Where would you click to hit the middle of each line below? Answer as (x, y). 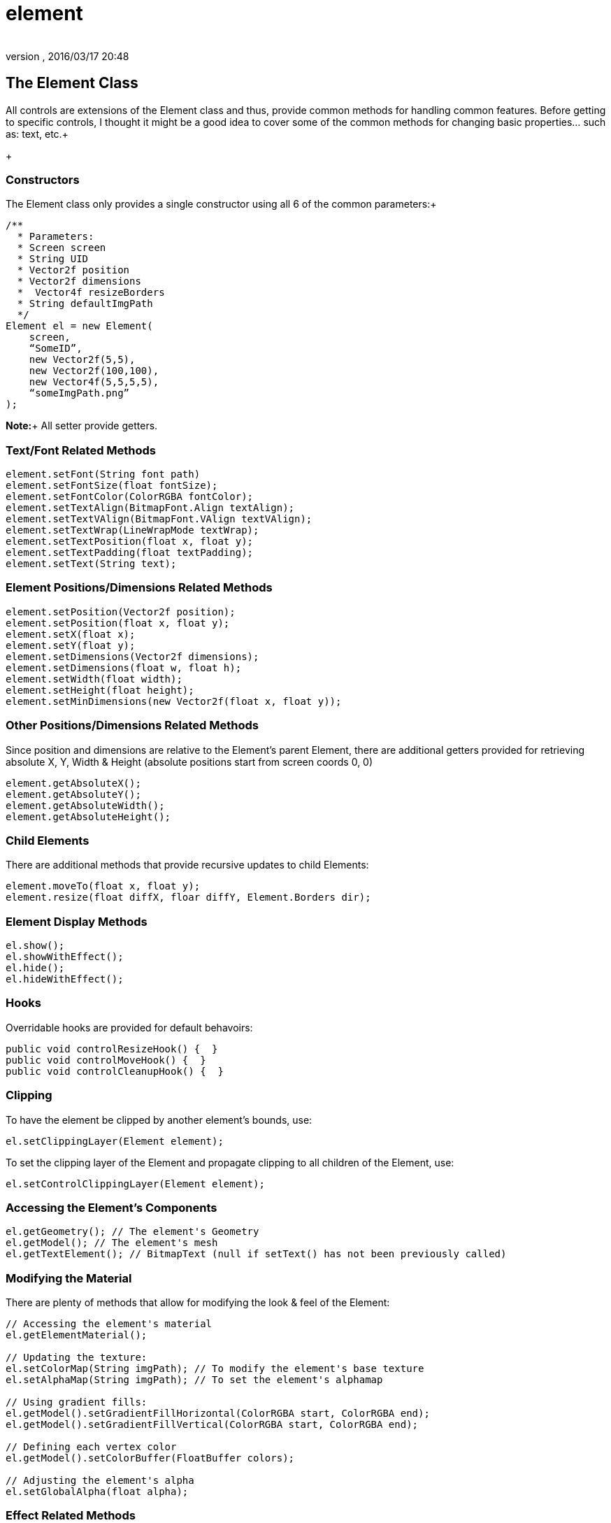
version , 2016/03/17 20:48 (67, 56)
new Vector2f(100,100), (94, 371)
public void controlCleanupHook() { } (115, 1071)
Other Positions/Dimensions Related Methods (132, 725)
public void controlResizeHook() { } (112, 1049)
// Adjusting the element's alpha (100, 1481)
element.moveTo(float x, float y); (103, 886)
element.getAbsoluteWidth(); (85, 805)
